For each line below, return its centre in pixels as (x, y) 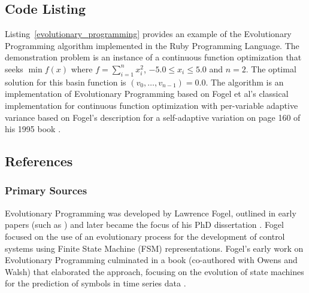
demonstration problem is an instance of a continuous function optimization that (153, 57)
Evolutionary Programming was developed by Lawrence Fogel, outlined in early (151, 213)
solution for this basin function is (66, 82)
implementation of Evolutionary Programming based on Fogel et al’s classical (147, 94)
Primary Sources (46, 190)
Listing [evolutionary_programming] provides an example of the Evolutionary (148, 34)
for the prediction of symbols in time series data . (96, 283)
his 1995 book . (33, 129)
